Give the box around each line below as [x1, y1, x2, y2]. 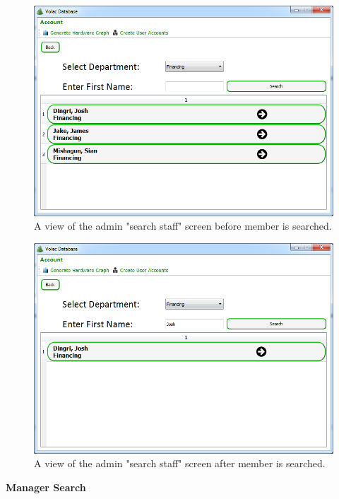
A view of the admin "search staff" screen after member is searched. [34, 456, 326, 471]
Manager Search [6, 479, 86, 494]
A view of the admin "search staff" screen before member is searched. [34, 218, 332, 233]
